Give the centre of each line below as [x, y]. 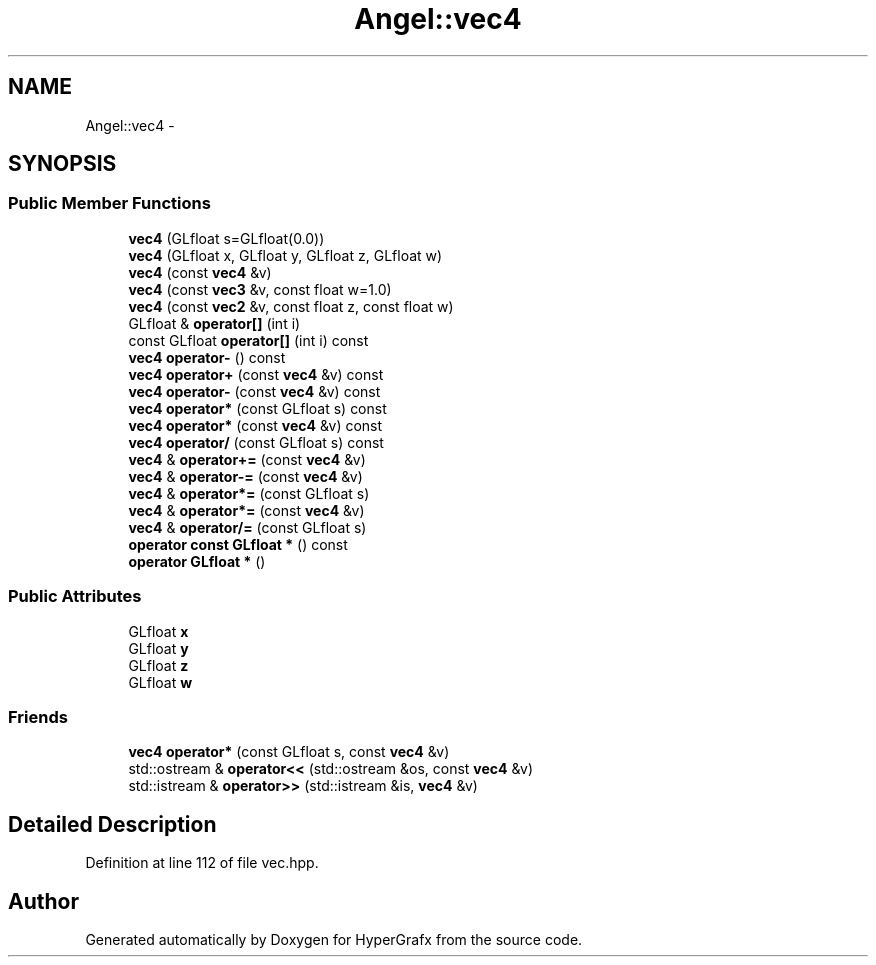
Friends [38, 716]
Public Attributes [75, 596]
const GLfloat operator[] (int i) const [248, 340]
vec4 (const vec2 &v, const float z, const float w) [291, 306]
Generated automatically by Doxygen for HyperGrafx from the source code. [334, 939]
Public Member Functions [109, 203]
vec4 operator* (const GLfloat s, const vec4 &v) [289, 752]
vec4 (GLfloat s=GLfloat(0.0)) [226, 238]
